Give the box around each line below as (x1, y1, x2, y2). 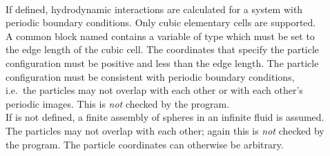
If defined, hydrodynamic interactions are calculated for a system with (6, 1, 303, 16)
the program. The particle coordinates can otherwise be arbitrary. (6, 137, 284, 151)
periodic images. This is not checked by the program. (6, 96, 230, 110)
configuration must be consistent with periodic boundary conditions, (6, 69, 295, 84)
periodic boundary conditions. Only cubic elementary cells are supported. (6, 15, 316, 30)
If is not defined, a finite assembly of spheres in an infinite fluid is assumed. (6, 110, 324, 124)
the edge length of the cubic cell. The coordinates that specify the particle (6, 42, 320, 57)
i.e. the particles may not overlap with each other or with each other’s (6, 83, 303, 97)
